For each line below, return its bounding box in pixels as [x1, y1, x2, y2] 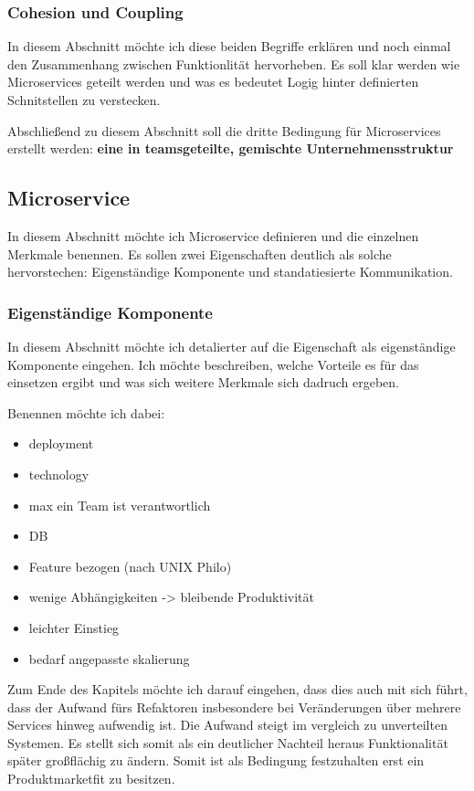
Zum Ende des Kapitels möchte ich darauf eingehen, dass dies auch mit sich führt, [7, 680, 468, 699]
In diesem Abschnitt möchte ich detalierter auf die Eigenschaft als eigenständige [7, 336, 456, 355]
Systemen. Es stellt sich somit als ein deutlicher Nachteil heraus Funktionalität [7, 733, 448, 752]
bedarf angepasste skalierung [28, 649, 190, 668]
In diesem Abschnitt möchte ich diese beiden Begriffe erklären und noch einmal [7, 37, 451, 56]
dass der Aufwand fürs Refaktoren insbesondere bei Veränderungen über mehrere [7, 697, 461, 716]
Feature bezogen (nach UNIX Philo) [28, 556, 232, 575]
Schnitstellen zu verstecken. [7, 90, 161, 109]
